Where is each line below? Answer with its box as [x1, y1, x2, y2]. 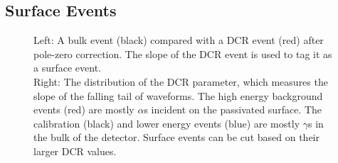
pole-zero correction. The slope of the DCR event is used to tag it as [33, 46, 332, 61]
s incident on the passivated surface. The [144, 102, 322, 117]
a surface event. [33, 60, 101, 75]
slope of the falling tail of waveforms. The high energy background [33, 88, 323, 103]
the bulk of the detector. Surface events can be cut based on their [33, 130, 319, 145]
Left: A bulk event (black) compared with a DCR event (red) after [33, 33, 324, 47]
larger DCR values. [33, 143, 117, 158]
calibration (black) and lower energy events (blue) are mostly [33, 116, 300, 130]
